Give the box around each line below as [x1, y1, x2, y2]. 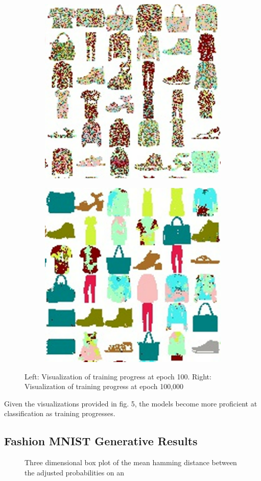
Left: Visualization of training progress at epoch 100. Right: [25, 371, 211, 381]
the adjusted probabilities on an [25, 467, 125, 477]
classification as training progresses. [4, 408, 115, 419]
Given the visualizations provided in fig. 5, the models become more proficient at [4, 398, 257, 408]
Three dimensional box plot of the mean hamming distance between [25, 457, 237, 468]
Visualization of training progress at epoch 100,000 [25, 381, 184, 392]
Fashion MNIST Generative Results [4, 433, 198, 449]
